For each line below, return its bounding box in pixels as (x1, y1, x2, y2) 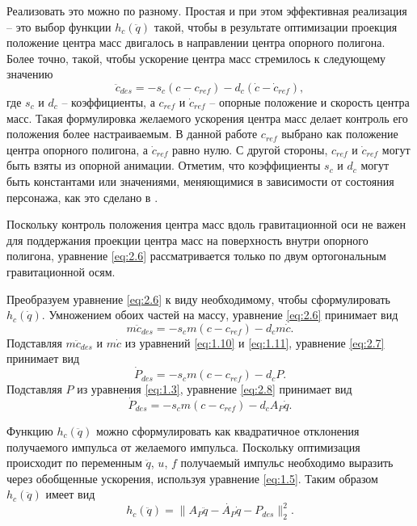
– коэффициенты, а (61, 93, 155, 110)
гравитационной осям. (6, 263, 116, 280)
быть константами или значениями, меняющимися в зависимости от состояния (6, 172, 394, 189)
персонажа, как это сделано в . (6, 188, 158, 205)
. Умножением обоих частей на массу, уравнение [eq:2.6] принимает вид (41, 306, 398, 323)
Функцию (6, 422, 53, 439)
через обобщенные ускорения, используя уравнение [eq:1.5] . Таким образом (6, 469, 378, 486)
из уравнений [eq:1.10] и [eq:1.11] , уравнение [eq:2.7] (124, 334, 385, 351)
